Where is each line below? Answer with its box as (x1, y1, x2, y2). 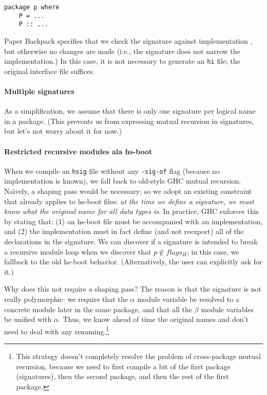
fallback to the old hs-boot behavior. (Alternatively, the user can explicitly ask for (4, 256, 262, 267)
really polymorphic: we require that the (4, 293, 128, 304)
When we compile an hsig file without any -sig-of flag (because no (4, 165, 220, 176)
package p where (4, 4, 60, 11)
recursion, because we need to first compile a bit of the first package (16, 361, 231, 371)
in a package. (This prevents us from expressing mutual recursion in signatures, (4, 115, 254, 126)
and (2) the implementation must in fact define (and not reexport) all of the (4, 226, 244, 237)
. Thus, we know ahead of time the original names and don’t (58, 314, 249, 325)
